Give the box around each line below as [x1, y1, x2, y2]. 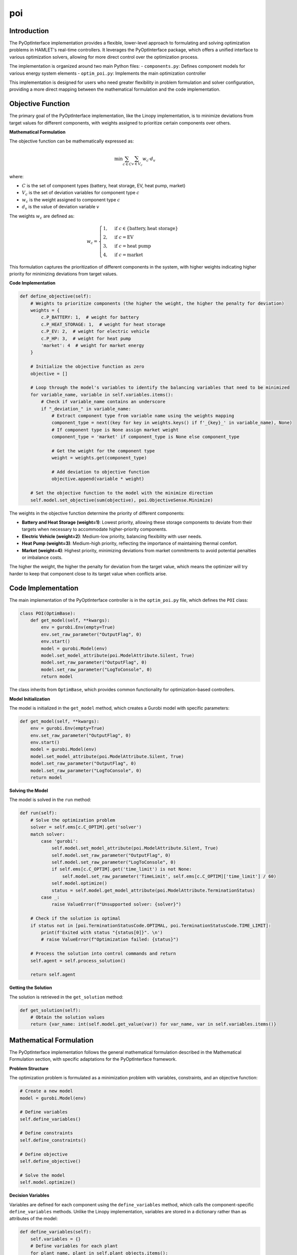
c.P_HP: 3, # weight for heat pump [41, 335, 131, 341]
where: [9, 173, 24, 179]
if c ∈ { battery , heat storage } [114, 225, 178, 231]
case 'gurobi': [41, 838, 79, 844]
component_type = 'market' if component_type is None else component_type [51, 434, 240, 440]
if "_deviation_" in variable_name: [41, 406, 131, 412]
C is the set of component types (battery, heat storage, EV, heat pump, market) [22, 182, 186, 188]
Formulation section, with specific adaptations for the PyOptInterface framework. [9, 1056, 177, 1062]
